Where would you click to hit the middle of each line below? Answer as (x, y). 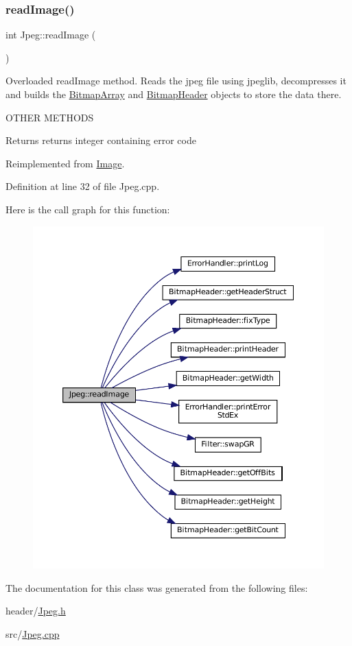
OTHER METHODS (50, 117)
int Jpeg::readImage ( (51, 35)
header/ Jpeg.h (36, 611)
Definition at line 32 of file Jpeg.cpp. (83, 186)
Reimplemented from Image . (65, 163)
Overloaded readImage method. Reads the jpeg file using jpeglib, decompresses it (176, 81)
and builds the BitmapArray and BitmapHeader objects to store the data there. (174, 94)
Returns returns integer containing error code (101, 140)
